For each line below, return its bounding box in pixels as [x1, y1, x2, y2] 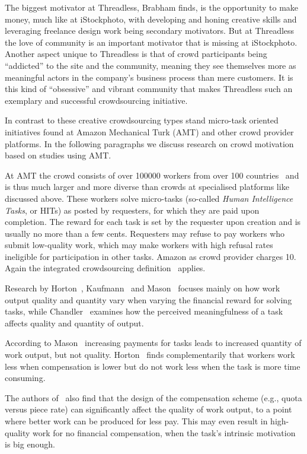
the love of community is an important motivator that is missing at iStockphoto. [5, 36, 298, 48]
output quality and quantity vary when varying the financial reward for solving [5, 293, 292, 306]
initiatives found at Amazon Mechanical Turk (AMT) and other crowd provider [5, 125, 294, 138]
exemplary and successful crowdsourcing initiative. [5, 94, 188, 106]
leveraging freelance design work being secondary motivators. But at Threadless [5, 24, 295, 37]
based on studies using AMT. [5, 149, 111, 161]
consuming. [5, 372, 46, 384]
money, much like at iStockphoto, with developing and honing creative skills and [5, 12, 297, 25]
